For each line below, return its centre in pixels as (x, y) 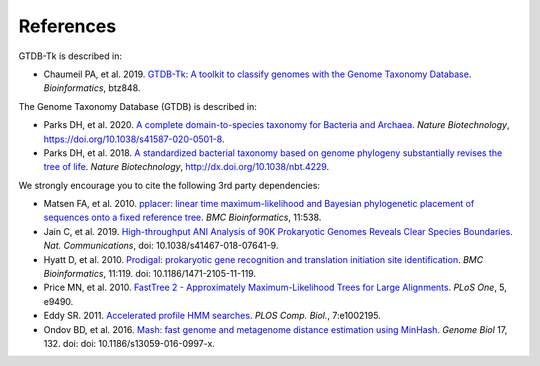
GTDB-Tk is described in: (70, 56)
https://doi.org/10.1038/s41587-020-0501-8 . (134, 139)
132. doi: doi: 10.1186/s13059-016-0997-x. (129, 343)
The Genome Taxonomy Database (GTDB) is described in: (137, 106)
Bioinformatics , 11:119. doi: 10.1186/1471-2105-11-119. (150, 274)
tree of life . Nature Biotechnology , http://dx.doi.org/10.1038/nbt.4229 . (186, 167)
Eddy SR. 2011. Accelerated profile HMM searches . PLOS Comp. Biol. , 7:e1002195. (212, 316)
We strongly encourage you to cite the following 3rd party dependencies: (169, 185)
